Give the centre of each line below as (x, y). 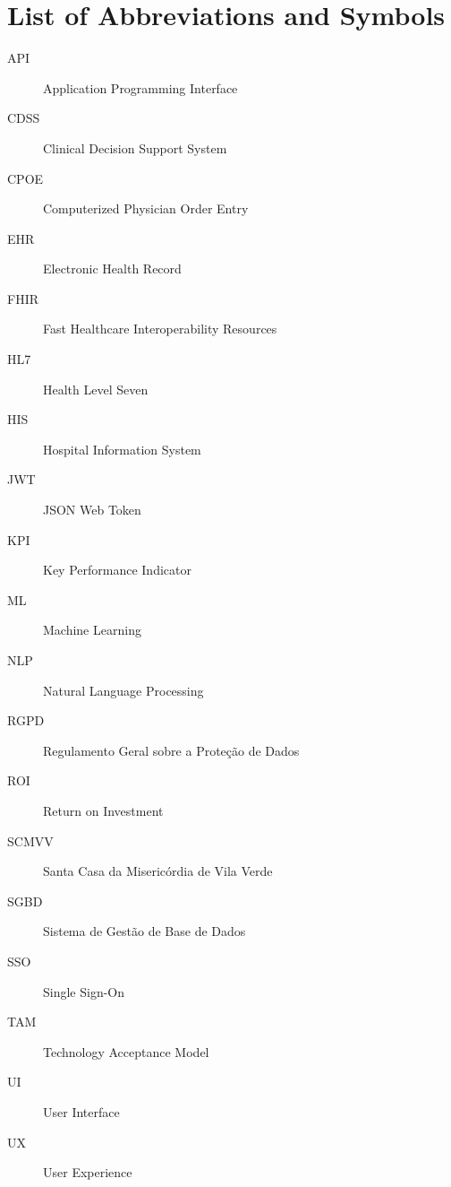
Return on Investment (103, 810)
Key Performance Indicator (117, 570)
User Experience (88, 1172)
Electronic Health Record (112, 269)
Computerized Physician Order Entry (146, 208)
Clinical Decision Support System (135, 147)
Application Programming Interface (140, 87)
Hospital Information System (122, 449)
